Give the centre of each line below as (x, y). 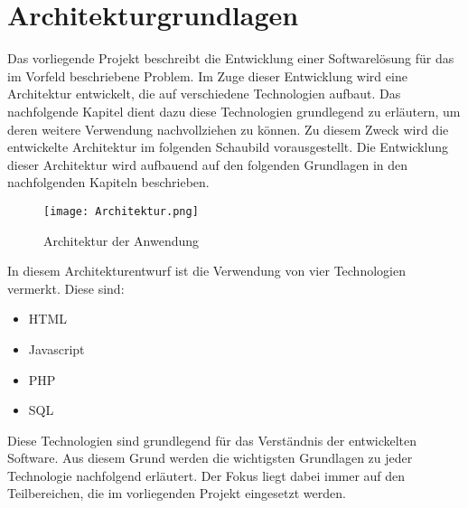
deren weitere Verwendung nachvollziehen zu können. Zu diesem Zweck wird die (228, 129)
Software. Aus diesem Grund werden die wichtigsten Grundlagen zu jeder (210, 458)
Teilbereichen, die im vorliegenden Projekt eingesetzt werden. (177, 493)
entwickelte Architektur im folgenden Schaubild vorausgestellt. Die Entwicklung (228, 147)
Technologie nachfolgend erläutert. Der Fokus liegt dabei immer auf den (206, 475)
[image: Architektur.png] (121, 211)
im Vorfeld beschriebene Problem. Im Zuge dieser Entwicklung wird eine (207, 75)
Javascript (56, 348)
